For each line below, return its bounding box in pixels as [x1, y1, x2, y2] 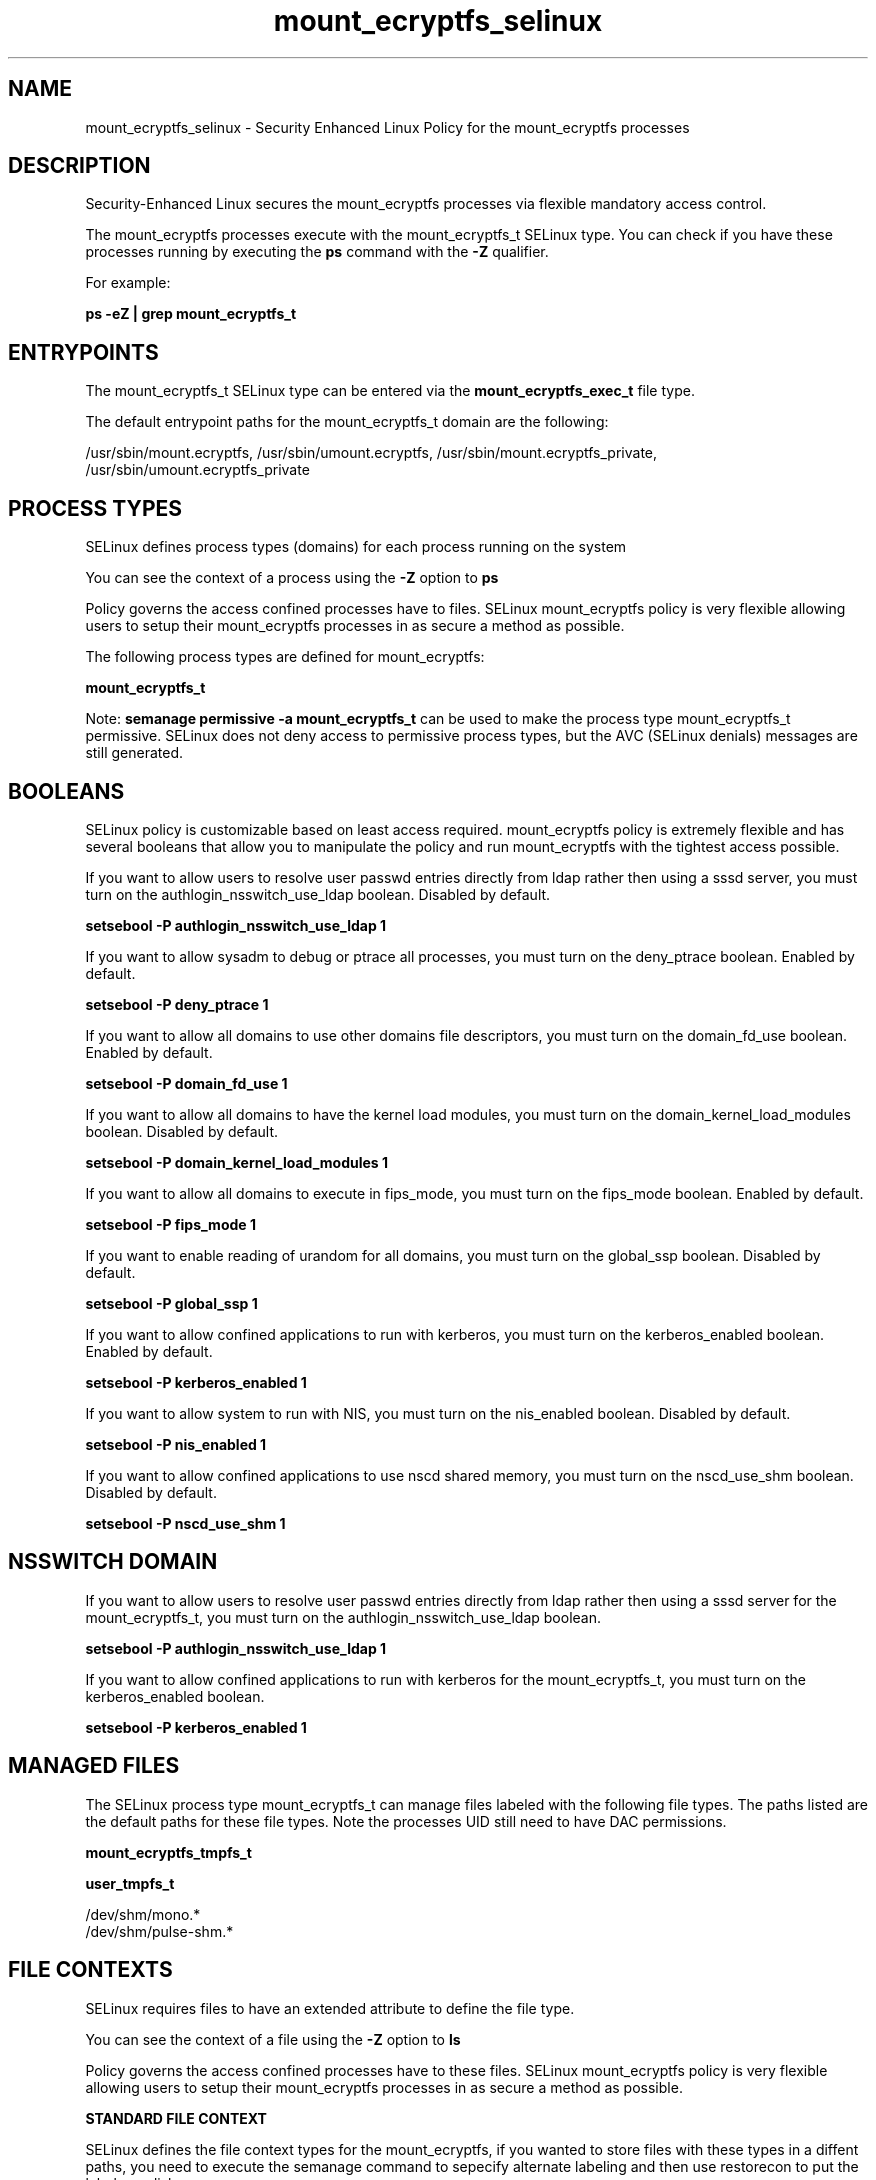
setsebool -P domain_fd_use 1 [85, 1074, 288, 1092]
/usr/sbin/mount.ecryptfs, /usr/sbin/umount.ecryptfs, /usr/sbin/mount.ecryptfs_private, [85, 444, 658, 462]
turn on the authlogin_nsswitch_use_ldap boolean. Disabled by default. [85, 885, 551, 903]
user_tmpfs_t [85, 1874, 175, 1892]
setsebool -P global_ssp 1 [85, 1294, 258, 1312]
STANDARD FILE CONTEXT [85, 2109, 267, 2127]
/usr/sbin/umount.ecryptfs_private [85, 461, 310, 479]
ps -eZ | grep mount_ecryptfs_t [85, 305, 297, 323]
